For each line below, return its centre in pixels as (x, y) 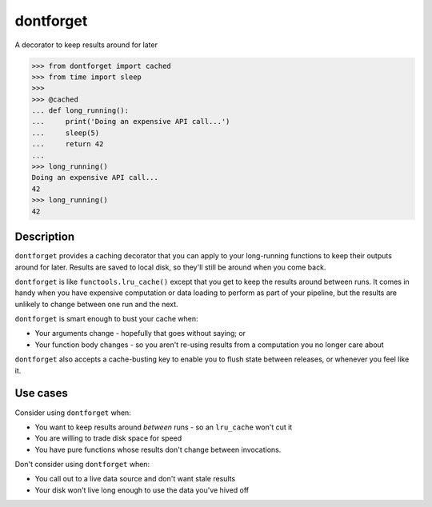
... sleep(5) (66, 133)
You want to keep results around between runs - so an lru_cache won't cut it (164, 427)
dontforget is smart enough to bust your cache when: (106, 319)
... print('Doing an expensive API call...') (131, 122)
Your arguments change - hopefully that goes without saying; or (140, 333)
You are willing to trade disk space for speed (108, 438)
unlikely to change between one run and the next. (97, 304)
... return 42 (68, 144)
